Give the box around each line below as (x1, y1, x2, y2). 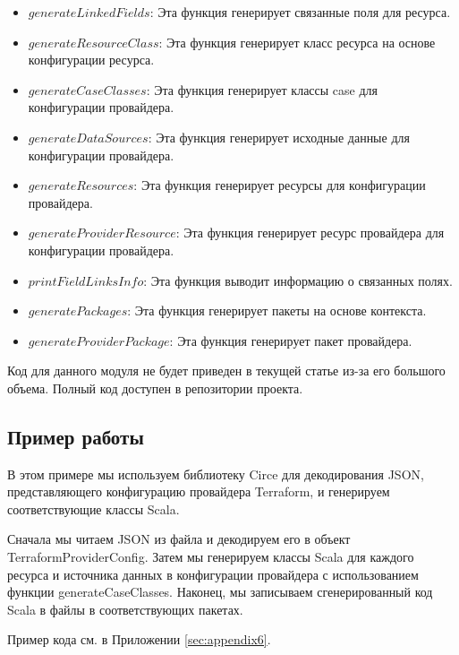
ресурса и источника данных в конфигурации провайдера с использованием (7, 565, 419, 583)
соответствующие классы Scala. (7, 499, 180, 518)
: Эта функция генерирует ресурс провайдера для (175, 223, 445, 242)
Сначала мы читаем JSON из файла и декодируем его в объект (7, 530, 351, 548)
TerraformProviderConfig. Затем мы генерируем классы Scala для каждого (7, 547, 414, 566)
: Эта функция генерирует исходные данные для (148, 127, 410, 146)
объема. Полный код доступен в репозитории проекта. (7, 378, 303, 397)
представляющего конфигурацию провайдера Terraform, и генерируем (7, 482, 390, 501)
